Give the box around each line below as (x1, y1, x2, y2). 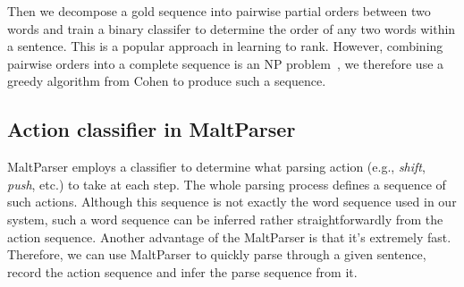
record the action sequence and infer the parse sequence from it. (7, 262, 358, 281)
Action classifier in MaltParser (7, 115, 296, 143)
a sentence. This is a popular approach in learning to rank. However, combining (7, 37, 443, 55)
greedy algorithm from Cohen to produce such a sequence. (7, 72, 326, 90)
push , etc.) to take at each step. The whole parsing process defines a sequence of (7, 174, 446, 193)
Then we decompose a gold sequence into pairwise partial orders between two (7, 2, 431, 20)
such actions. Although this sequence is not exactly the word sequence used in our (7, 192, 457, 211)
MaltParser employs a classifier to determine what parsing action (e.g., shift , (7, 157, 426, 176)
